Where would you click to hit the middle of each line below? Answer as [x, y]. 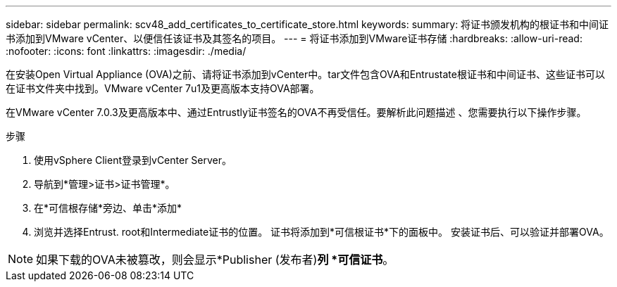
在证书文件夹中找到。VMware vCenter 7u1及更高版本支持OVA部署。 [163, 88]
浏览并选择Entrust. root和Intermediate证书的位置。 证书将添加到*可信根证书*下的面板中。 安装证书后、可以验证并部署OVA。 [322, 232]
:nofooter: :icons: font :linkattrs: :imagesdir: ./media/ [126, 51]
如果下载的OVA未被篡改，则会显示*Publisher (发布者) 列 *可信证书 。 [215, 260]
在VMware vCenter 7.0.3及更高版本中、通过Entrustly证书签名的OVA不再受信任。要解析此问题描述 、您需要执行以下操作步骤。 [296, 112]
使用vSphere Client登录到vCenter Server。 [133, 160]
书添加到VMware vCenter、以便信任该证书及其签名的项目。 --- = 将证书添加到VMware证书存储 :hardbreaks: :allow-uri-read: [294, 38]
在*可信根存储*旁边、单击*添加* [108, 208]
